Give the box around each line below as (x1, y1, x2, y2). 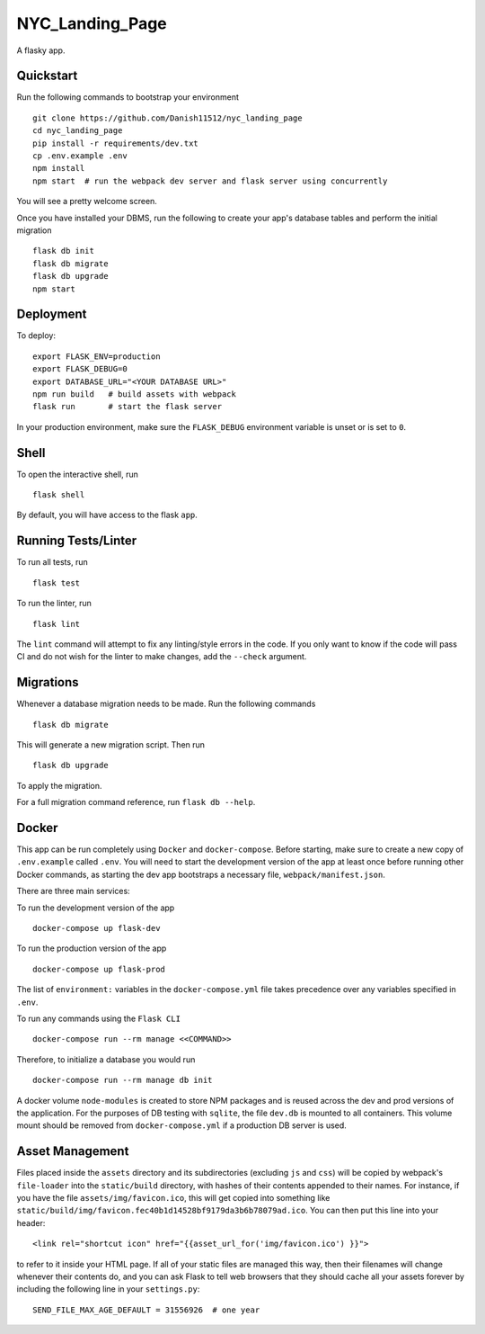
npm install (32, 163, 85, 174)
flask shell (32, 490, 85, 500)
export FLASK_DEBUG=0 (32, 364, 128, 374)
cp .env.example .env (32, 151, 128, 161)
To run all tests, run (16, 557, 89, 568)
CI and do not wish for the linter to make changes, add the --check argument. (16, 651, 307, 662)
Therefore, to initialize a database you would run (16, 1053, 196, 1065)
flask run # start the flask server (32, 401, 223, 412)
